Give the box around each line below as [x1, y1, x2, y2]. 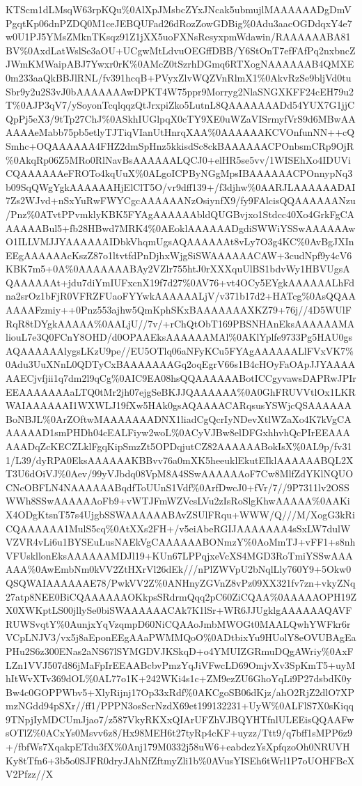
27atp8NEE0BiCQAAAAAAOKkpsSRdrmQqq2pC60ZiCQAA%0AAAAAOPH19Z [6, 589, 356, 603]
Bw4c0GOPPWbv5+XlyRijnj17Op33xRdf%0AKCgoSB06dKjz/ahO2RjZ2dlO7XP [6, 684, 355, 699]
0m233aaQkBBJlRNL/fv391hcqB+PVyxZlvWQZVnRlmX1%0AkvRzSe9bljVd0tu [6, 70, 352, 84]
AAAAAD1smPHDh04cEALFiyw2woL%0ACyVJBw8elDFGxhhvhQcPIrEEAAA [6, 425, 350, 440]
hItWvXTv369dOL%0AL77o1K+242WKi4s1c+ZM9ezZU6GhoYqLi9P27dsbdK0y [6, 671, 352, 686]
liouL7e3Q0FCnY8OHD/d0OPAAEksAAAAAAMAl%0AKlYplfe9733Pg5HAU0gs [6, 330, 352, 344]
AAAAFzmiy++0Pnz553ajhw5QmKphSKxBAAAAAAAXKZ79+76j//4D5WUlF [6, 302, 352, 317]
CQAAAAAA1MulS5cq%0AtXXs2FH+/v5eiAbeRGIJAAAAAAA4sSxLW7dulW [6, 521, 351, 535]
